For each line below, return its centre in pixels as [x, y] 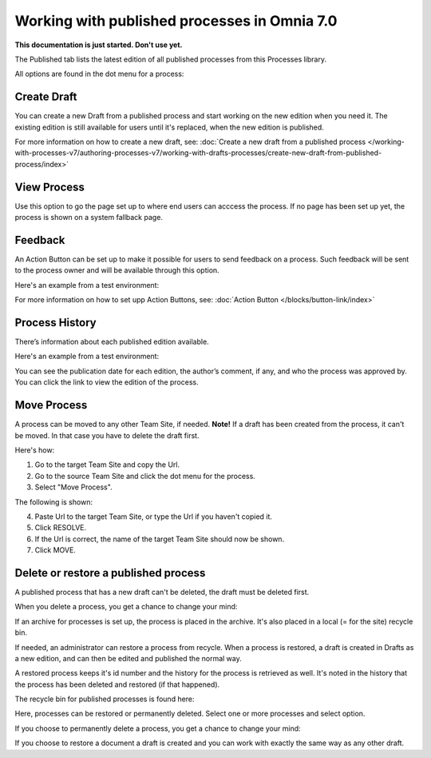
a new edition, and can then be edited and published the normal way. [129, 658]
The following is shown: [54, 502]
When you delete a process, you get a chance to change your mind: [126, 607]
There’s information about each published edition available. [112, 342]
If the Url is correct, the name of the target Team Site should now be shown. [160, 539]
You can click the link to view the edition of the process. [107, 382]
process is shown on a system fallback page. [89, 217]
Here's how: [35, 450]
